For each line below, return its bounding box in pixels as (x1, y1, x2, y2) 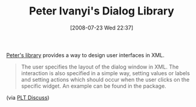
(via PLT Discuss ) (6, 94, 50, 101)
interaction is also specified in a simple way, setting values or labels (21, 69, 191, 76)
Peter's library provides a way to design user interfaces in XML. (6, 51, 165, 58)
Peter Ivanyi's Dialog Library (29, 4, 174, 18)
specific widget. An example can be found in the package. (21, 82, 166, 90)
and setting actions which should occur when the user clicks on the (21, 76, 190, 83)
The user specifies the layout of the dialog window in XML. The (21, 63, 179, 70)
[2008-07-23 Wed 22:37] (70, 24, 134, 31)
